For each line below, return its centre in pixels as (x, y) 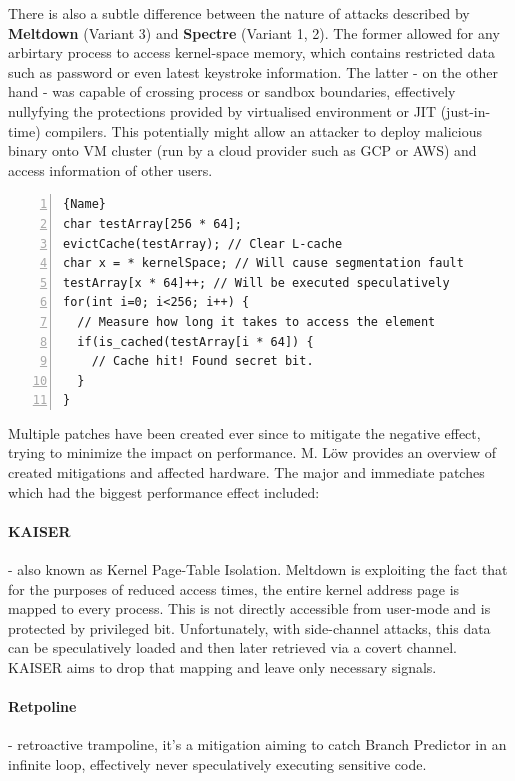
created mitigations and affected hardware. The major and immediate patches (246, 472)
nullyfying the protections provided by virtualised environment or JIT (222, 110)
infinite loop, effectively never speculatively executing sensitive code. (217, 764)
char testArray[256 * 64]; (152, 223)
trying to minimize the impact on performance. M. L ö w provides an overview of (252, 452)
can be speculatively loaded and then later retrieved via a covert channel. (233, 647)
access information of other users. (110, 169)
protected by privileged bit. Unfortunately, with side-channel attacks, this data (249, 627)
